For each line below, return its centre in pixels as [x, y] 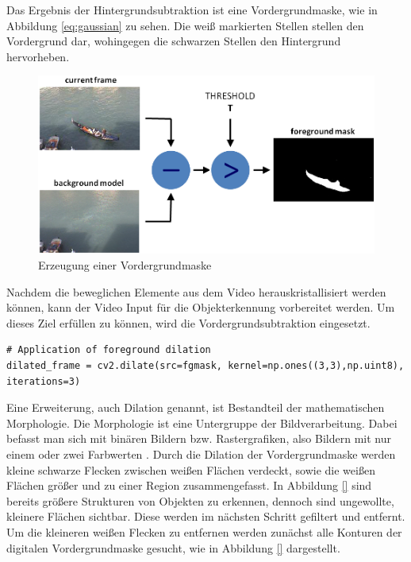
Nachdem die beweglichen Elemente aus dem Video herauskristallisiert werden [196, 291]
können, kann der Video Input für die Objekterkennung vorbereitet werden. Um [201, 307]
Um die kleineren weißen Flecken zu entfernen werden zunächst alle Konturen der [204, 531]
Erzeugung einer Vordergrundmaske [125, 265]
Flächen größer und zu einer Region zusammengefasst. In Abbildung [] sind [189, 485]
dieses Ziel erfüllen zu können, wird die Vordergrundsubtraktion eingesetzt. [188, 322]
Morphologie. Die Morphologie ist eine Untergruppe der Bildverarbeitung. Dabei [202, 422]
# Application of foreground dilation [109, 350]
